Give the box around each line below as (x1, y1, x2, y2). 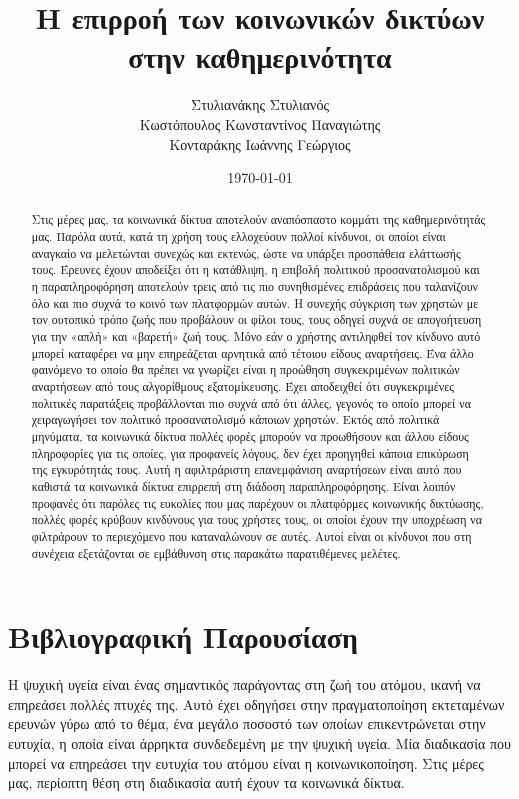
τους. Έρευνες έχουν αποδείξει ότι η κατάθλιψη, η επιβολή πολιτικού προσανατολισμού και (31, 261, 480, 278)
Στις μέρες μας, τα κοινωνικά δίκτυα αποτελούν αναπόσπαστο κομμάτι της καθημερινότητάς (31, 211, 486, 228)
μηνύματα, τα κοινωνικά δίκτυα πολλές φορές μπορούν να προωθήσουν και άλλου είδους (31, 428, 469, 445)
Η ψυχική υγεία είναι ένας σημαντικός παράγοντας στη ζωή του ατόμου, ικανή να (8, 674, 481, 695)
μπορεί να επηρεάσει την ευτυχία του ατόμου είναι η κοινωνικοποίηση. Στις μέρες (8, 752, 484, 773)
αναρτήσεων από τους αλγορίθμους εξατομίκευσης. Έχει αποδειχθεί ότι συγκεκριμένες (31, 378, 454, 395)
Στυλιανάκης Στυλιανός (191, 94, 329, 115)
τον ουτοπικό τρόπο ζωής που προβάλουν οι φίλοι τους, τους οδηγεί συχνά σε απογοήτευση (31, 311, 482, 328)
